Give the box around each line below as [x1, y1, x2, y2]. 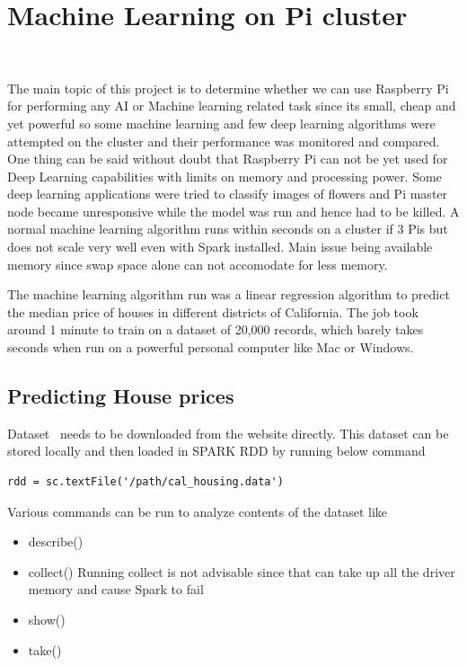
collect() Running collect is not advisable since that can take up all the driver [28, 562, 455, 581]
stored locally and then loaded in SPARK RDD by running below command [7, 441, 426, 460]
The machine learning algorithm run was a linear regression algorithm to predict [7, 285, 450, 304]
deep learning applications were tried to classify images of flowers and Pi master [7, 184, 448, 203]
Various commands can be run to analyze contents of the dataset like [7, 502, 388, 520]
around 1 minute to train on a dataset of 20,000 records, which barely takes [7, 320, 424, 339]
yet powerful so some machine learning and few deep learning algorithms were [7, 113, 436, 132]
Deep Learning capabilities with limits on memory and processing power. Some [7, 166, 442, 185]
